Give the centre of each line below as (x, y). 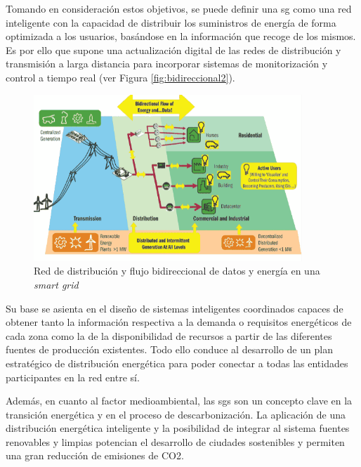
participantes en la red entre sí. (73, 377)
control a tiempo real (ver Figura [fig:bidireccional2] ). (120, 77)
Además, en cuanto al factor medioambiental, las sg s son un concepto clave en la (179, 401)
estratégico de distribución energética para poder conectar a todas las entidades (177, 363)
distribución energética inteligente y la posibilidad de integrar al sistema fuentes (178, 428)
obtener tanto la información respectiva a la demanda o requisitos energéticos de (179, 322)
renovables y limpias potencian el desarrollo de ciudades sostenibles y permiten (175, 441)
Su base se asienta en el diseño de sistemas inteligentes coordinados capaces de (175, 308)
